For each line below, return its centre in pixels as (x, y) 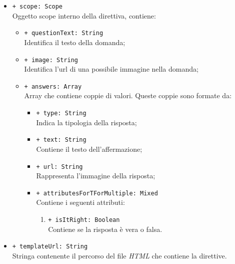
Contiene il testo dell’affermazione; (89, 149)
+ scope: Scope (37, 7)
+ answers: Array (53, 86)
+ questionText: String (64, 33)
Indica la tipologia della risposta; (86, 122)
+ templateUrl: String (50, 247)
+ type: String (61, 113)
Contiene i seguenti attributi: (80, 202)
